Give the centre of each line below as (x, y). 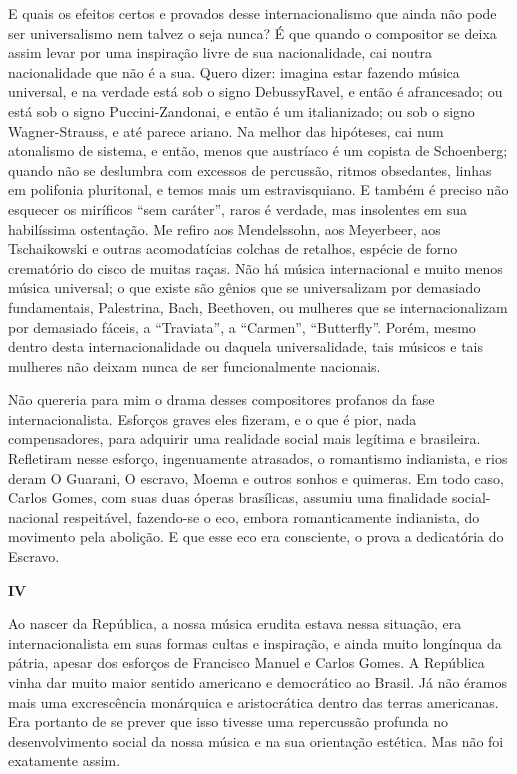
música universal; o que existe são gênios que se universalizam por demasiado (244, 287)
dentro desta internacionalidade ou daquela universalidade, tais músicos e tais (246, 346)
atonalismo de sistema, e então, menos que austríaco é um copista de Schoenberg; (258, 150)
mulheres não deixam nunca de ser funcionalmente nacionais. (194, 365)
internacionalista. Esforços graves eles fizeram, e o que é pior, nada (212, 418)
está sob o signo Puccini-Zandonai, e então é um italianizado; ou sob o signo (241, 110)
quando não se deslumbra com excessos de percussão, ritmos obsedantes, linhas (250, 169)
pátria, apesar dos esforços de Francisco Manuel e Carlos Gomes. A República (246, 662)
